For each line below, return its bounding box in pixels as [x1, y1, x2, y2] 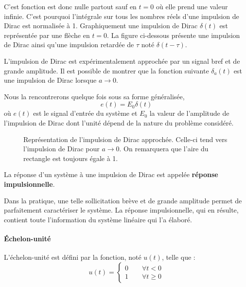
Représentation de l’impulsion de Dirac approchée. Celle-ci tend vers [23, 134, 228, 144]
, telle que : [161, 252, 195, 262]
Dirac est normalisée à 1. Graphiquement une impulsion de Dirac [4, 20, 198, 31]
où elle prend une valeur [156, 1, 228, 11]
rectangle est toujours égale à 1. [23, 153, 118, 163]
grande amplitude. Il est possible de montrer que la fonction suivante [4, 65, 209, 75]
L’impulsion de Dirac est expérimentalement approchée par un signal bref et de [4, 55, 240, 66]
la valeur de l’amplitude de [149, 108, 229, 118]
